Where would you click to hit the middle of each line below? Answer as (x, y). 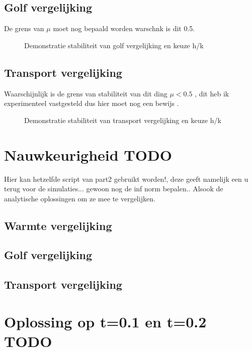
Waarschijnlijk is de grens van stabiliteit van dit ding (86, 93)
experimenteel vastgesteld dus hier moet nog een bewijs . (92, 103)
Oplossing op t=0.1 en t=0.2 (105, 321)
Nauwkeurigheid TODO (88, 154)
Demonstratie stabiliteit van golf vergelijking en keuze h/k (114, 45)
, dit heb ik (212, 93)
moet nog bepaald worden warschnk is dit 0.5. (124, 28)
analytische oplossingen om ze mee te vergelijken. (80, 198)
